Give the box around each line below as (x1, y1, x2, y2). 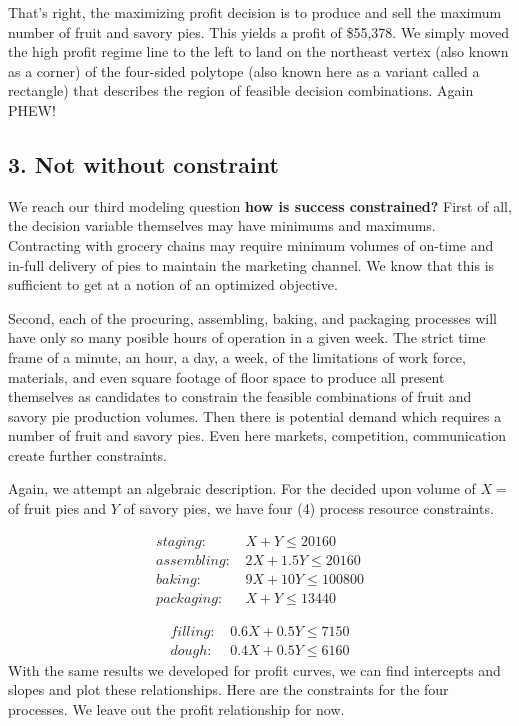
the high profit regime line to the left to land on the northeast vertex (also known (8, 41, 509, 62)
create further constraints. (8, 444, 167, 465)
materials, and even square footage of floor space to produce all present (8, 366, 445, 387)
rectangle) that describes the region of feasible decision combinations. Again (8, 80, 474, 101)
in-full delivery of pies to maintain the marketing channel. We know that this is (8, 254, 495, 275)
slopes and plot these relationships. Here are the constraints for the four (8, 679, 449, 700)
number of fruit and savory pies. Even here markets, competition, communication (8, 425, 507, 446)
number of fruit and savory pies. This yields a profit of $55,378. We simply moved (8, 21, 510, 42)
